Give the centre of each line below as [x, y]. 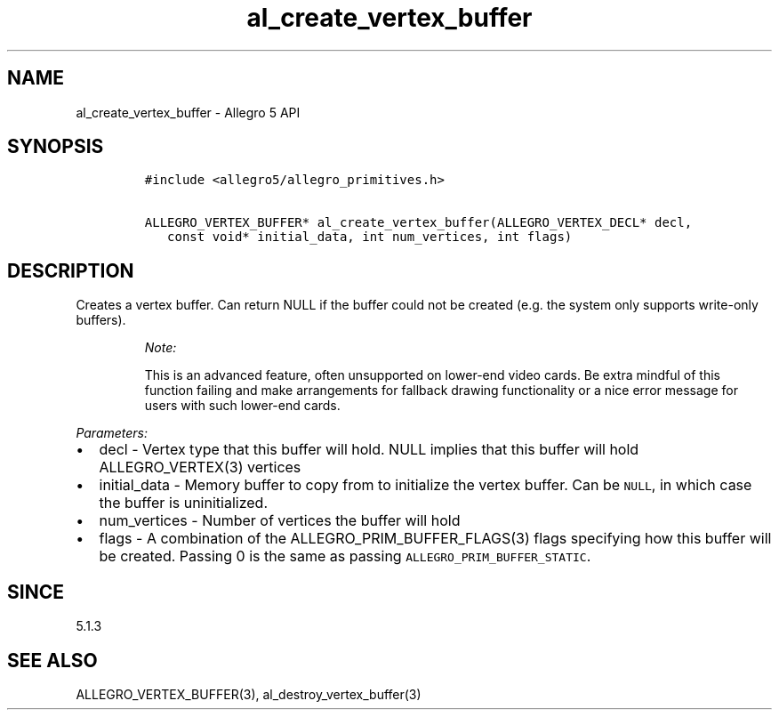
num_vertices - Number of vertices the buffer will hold [280, 521]
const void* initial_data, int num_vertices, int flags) [370, 237]
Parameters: [112, 433]
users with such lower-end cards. [242, 406]
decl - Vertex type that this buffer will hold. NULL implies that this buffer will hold [369, 450]
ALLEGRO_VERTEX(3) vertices [200, 467]
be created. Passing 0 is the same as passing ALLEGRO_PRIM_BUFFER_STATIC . [345, 556]
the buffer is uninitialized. [183, 503]
